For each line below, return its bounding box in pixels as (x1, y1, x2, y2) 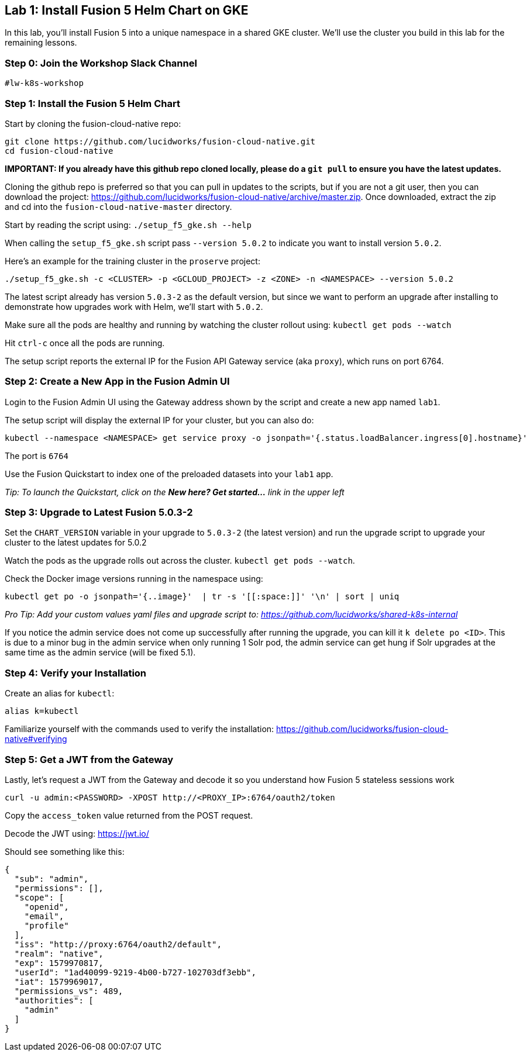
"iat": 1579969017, (14, 976, 104, 986)
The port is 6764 (5, 450, 68, 461)
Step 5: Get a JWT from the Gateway (5, 753, 174, 765)
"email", (24, 911, 64, 921)
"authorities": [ (14, 995, 94, 1005)
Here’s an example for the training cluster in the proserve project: (5, 256, 260, 266)
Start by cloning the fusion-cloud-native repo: (5, 118, 181, 129)
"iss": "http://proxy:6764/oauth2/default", (14, 939, 222, 949)
